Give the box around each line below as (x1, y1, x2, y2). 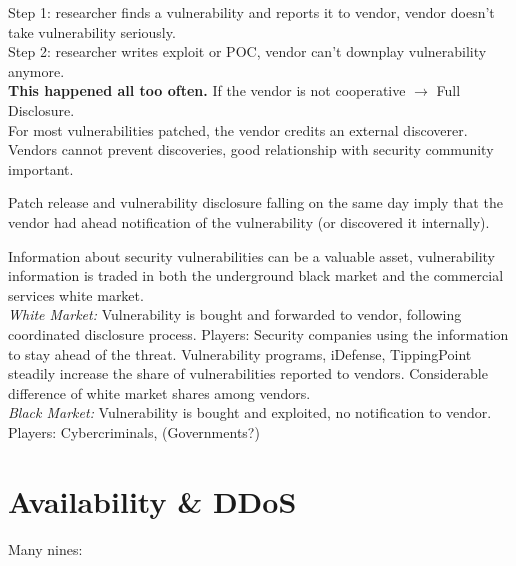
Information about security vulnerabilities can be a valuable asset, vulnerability (8, 245, 496, 266)
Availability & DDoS (8, 480, 297, 521)
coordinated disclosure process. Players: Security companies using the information (8, 323, 509, 344)
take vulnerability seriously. (8, 21, 176, 42)
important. (8, 158, 74, 179)
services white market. (8, 284, 144, 305)
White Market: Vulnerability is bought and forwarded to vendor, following (8, 304, 462, 325)
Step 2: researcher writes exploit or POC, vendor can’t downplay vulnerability (8, 41, 487, 62)
